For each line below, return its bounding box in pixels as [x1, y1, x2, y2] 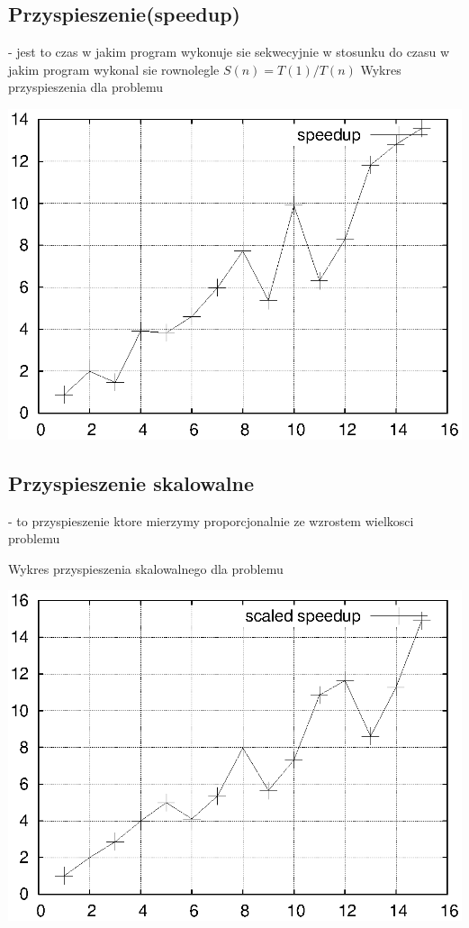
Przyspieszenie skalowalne [8, 469, 255, 496]
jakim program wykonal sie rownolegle [8, 59, 220, 78]
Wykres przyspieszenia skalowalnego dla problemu [8, 559, 284, 578]
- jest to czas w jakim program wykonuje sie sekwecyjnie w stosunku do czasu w [8, 42, 450, 61]
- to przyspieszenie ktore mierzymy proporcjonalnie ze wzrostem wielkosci [8, 511, 414, 530]
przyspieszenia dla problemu [8, 77, 164, 96]
